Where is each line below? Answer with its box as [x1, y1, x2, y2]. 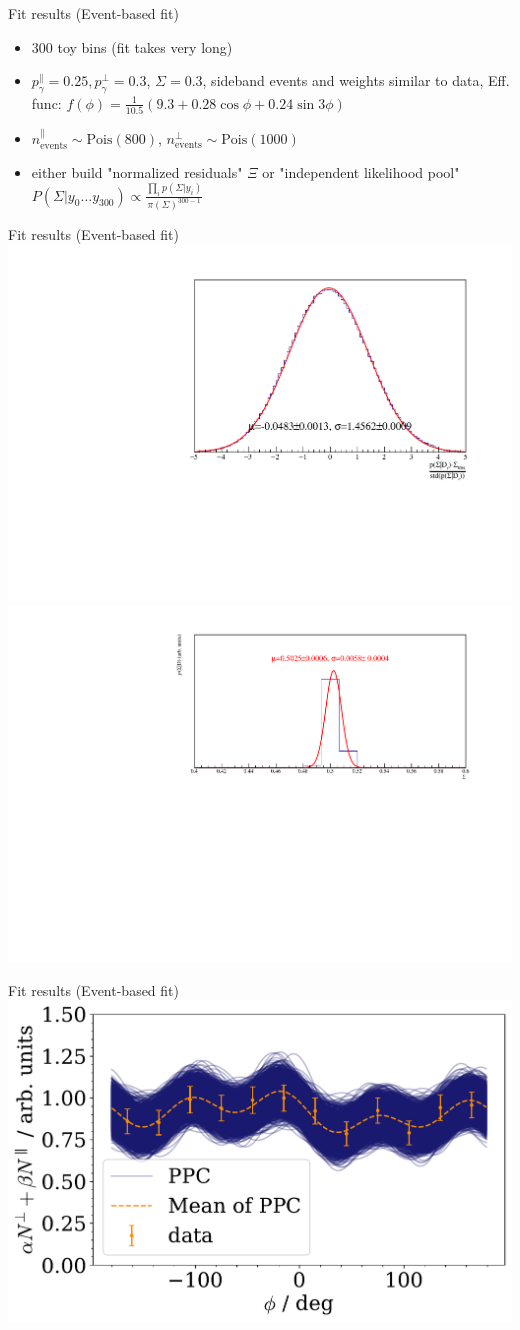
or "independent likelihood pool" [262, 161, 460, 182]
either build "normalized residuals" [31, 161, 243, 182]
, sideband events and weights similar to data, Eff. [202, 70, 510, 91]
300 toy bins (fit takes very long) [31, 36, 233, 57]
